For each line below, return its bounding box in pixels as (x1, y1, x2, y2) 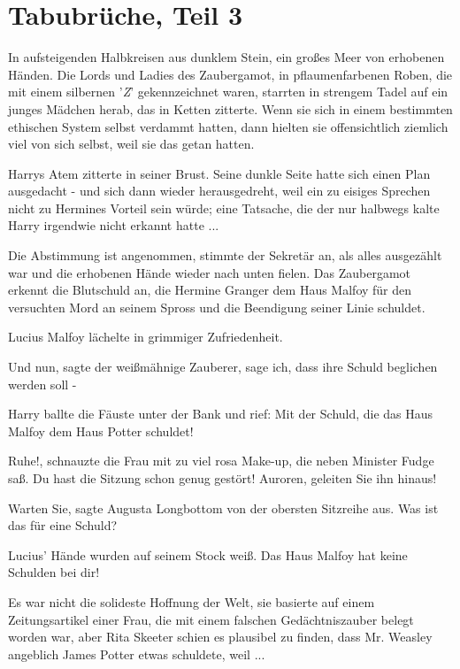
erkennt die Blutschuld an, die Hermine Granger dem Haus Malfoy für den (8, 281, 412, 299)
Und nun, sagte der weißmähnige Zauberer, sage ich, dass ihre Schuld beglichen (8, 358, 438, 376)
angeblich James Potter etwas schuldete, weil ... (8, 644, 265, 663)
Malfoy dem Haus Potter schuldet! (8, 421, 194, 440)
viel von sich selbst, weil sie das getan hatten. (8, 135, 255, 153)
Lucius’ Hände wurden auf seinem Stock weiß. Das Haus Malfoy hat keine (8, 545, 408, 564)
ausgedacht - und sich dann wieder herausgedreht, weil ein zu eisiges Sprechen (8, 181, 431, 200)
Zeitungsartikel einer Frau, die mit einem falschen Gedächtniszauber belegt (8, 610, 414, 628)
